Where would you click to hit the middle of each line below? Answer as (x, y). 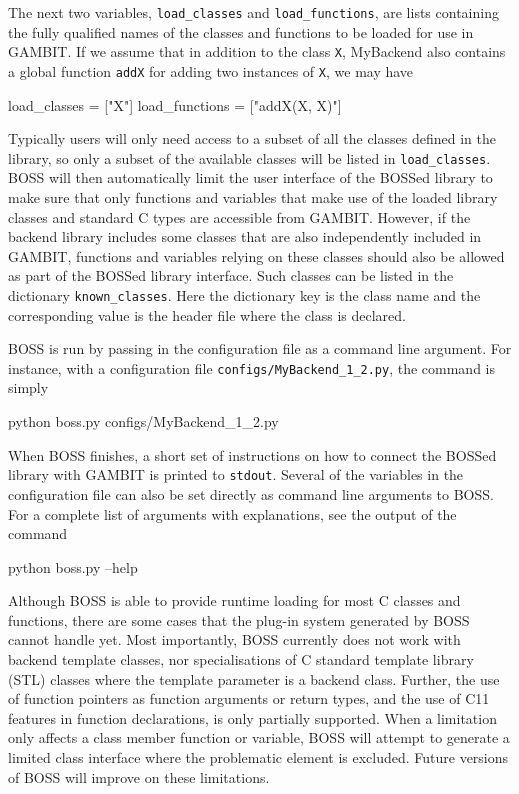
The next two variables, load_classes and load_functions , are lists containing (253, 12)
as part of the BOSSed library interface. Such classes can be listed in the (231, 275)
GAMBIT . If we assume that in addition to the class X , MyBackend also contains (257, 51)
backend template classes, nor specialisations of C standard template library (241, 659)
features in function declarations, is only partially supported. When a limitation (252, 717)
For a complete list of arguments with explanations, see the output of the (232, 513)
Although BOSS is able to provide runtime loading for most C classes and (234, 600)
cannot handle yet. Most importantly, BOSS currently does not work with (234, 639)
